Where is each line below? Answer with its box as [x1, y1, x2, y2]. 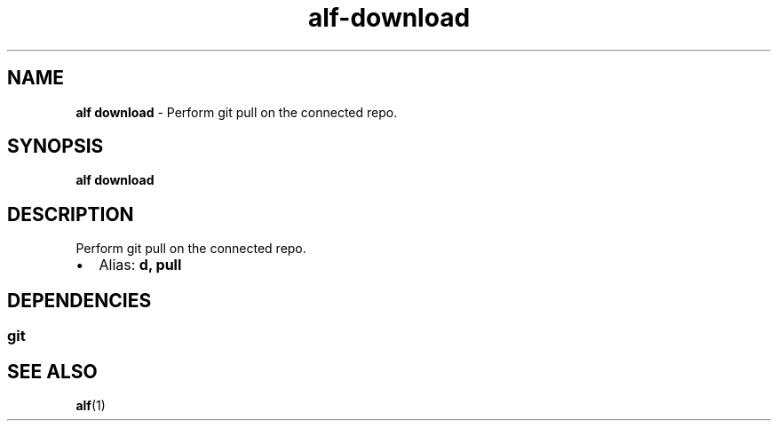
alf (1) [75, 397, 106, 413]
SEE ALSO [7, 360, 98, 383]
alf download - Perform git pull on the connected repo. [75, 104, 398, 120]
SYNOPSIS [7, 135, 104, 158]
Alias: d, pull [99, 256, 182, 274]
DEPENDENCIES [7, 289, 152, 312]
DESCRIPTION [7, 202, 134, 226]
